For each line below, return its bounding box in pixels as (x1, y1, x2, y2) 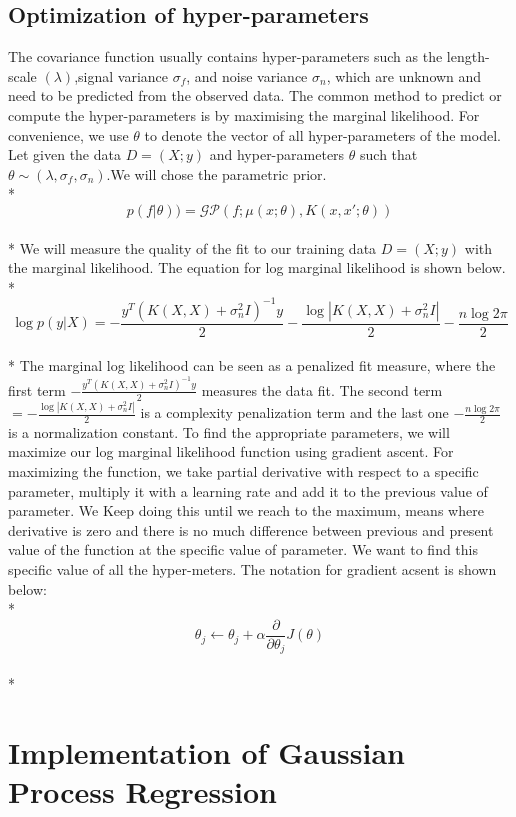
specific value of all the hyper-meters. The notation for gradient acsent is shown (8, 559, 497, 580)
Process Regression (8, 770, 277, 811)
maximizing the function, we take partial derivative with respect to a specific (8, 461, 479, 482)
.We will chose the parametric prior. (106, 163, 327, 184)
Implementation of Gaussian (8, 731, 405, 772)
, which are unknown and (326, 65, 482, 86)
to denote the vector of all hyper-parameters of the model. (144, 124, 501, 145)
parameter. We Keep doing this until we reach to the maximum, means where (8, 500, 484, 521)
